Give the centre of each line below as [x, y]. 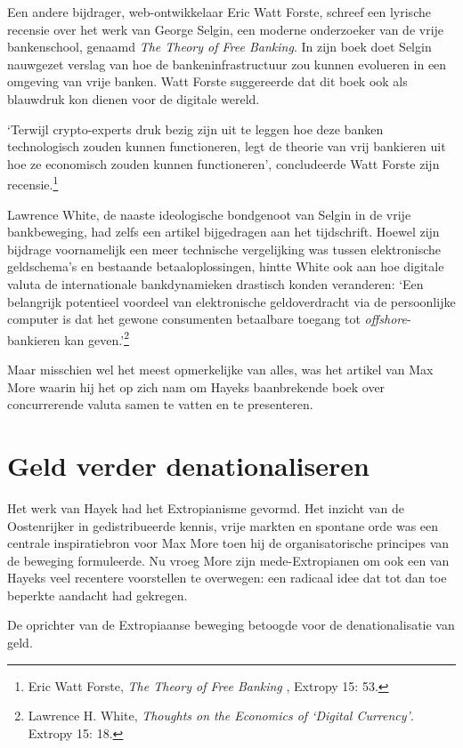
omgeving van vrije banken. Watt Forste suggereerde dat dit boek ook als [207, 81]
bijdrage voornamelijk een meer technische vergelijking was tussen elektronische [224, 249]
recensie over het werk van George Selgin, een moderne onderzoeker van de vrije [226, 29]
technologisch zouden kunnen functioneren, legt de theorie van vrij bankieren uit [227, 146]
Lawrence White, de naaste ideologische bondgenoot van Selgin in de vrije [209, 214]
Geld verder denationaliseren [188, 465]
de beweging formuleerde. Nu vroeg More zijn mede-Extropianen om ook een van [228, 560]
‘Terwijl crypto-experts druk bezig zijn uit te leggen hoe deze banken [195, 129]
